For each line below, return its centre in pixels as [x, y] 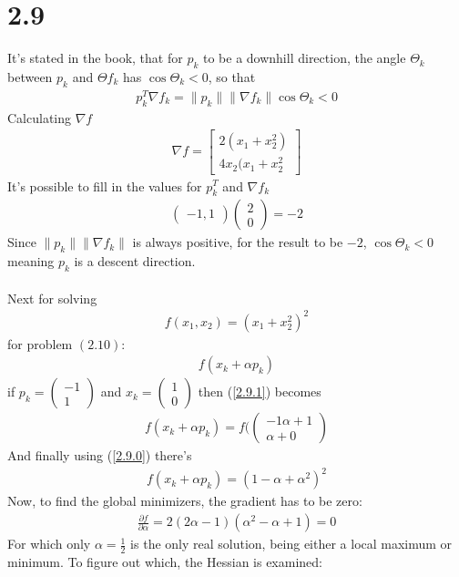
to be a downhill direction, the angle [304, 58]
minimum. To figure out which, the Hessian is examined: [165, 561]
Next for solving [52, 298]
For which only [49, 544]
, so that [232, 76]
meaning [31, 261]
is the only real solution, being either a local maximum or [291, 544]
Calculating [40, 117]
